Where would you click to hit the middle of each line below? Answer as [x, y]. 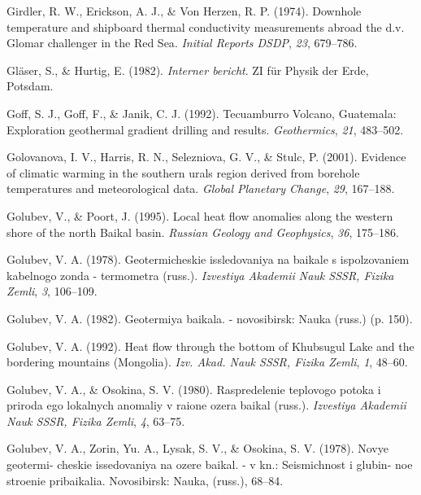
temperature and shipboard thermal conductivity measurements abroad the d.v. [206, 26]
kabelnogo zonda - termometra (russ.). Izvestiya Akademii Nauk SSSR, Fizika [200, 275]
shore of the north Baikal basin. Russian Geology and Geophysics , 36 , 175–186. [203, 232]
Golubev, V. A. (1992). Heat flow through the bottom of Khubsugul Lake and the [210, 346]
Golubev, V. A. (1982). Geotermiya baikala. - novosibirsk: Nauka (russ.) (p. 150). [210, 318]
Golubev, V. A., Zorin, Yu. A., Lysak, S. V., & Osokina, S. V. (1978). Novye [197, 448]
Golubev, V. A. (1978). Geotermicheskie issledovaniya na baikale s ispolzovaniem [208, 259]
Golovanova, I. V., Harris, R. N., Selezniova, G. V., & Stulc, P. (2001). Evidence [206, 157]
